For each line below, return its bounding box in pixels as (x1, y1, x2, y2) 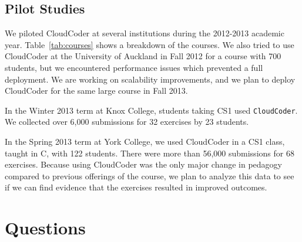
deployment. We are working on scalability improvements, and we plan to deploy (5, 73, 296, 85)
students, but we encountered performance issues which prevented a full (5, 61, 263, 73)
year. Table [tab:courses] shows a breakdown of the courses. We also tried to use (5, 38, 294, 50)
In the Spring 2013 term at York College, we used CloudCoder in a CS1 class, (5, 135, 285, 148)
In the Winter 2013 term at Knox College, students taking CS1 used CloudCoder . (5, 104, 298, 116)
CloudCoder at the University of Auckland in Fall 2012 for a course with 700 (5, 50, 281, 62)
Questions (5, 216, 86, 240)
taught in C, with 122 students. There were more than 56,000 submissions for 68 (5, 146, 294, 159)
